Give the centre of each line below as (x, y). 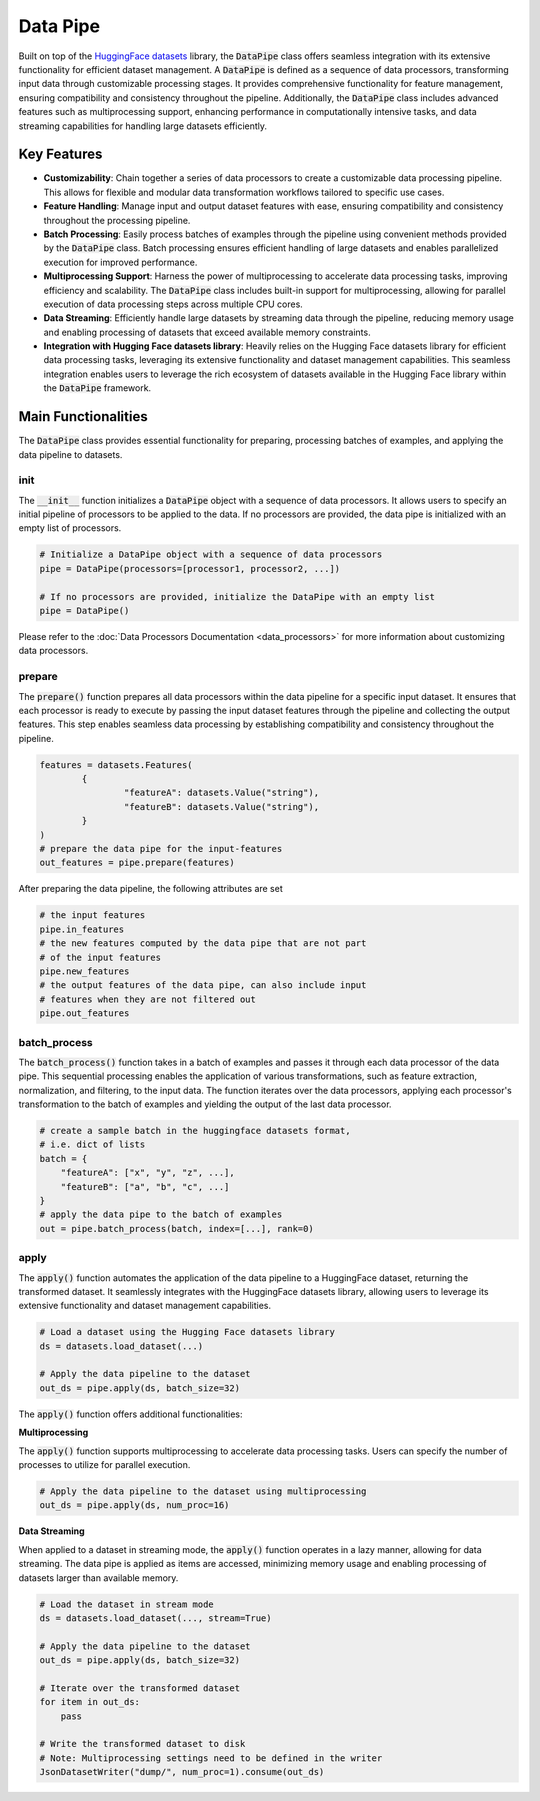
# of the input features (100, 957)
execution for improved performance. (120, 262)
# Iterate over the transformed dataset (139, 1688)
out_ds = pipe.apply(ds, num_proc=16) (134, 1505)
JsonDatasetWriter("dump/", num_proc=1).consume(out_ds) (182, 1772)
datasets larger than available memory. (98, 1577)
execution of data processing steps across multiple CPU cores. (173, 304)
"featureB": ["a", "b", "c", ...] (145, 1186)
